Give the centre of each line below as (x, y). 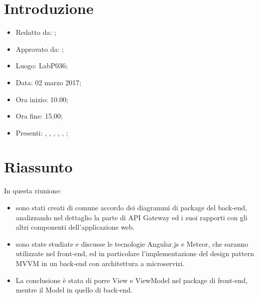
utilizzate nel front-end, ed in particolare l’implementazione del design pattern (135, 253)
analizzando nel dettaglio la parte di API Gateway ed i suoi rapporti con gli (131, 217)
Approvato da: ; (40, 49)
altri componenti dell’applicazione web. (75, 227)
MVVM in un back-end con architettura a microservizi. (100, 263)
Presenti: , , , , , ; (42, 132)
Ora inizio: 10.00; (42, 99)
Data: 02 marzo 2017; (49, 82)
